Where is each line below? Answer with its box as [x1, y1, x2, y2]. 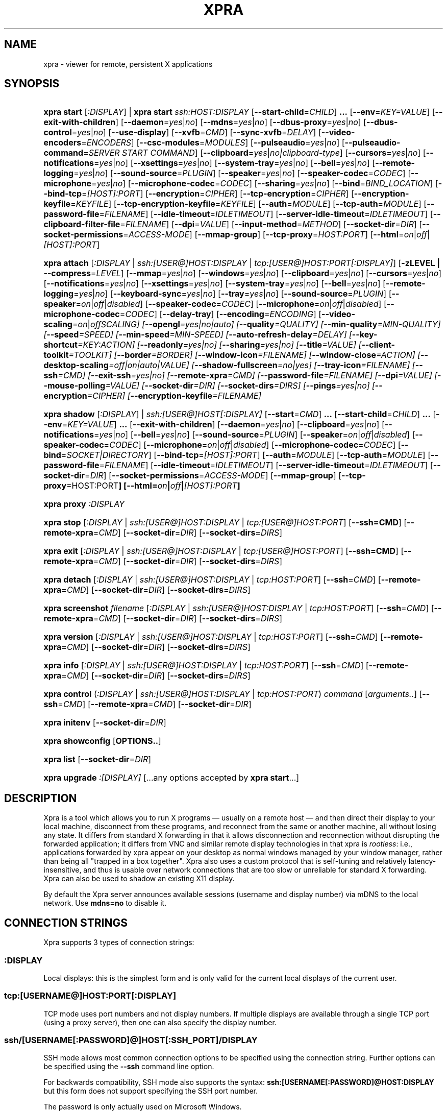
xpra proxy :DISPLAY [43, 499, 125, 510]
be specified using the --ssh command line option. [43, 1062, 214, 1071]
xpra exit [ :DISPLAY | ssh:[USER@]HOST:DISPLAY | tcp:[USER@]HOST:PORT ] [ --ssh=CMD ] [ [43, 546, 404, 557]
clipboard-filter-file [43, 219, 120, 230]
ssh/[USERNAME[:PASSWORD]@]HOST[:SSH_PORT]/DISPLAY [4, 1035, 258, 1045]
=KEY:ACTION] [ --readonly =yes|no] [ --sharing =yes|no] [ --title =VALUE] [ [77, 340, 362, 350]
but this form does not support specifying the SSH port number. [43, 1086, 258, 1096]
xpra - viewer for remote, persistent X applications [43, 59, 213, 68]
